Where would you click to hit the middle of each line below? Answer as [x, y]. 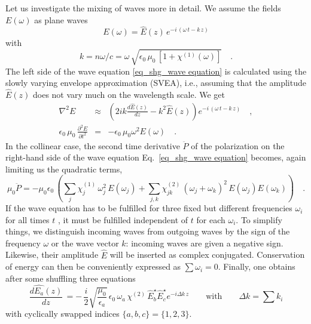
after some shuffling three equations [71, 278]
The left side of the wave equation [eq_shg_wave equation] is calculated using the [156, 71]
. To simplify [259, 219]
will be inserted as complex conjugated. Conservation [207, 254]
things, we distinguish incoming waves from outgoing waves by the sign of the [148, 231]
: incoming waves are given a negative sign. [205, 243]
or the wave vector [85, 243]
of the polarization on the [238, 145]
